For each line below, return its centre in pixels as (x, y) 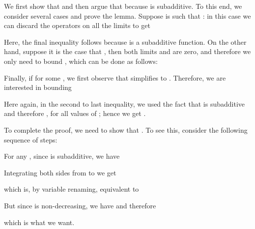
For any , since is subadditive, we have (62, 156)
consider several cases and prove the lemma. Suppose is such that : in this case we (127, 15)
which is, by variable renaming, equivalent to (71, 189)
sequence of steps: (31, 139)
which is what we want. (39, 222)
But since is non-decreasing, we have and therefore (80, 205)
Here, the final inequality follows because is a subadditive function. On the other (125, 42)
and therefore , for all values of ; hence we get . (75, 113)
